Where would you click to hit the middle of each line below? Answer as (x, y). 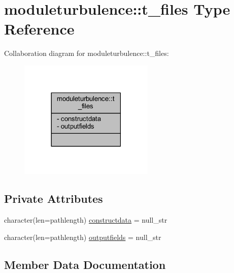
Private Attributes (54, 199)
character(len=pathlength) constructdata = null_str (86, 219)
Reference (39, 29)
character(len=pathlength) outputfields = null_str (83, 237)
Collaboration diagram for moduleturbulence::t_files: (87, 53)
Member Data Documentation (85, 264)
